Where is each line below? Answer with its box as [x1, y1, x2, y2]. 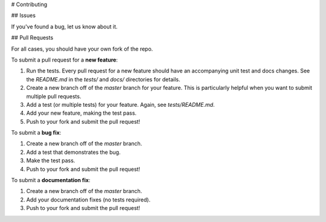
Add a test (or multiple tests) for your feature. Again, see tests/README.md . [26, 101, 215, 108]
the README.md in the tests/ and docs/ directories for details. [26, 75, 181, 83]
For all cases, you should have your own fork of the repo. [11, 45, 153, 52]
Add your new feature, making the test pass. [26, 109, 137, 117]
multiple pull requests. [26, 92, 81, 100]
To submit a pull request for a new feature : [11, 56, 118, 63]
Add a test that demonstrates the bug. [26, 148, 121, 156]
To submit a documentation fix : [11, 177, 91, 184]
